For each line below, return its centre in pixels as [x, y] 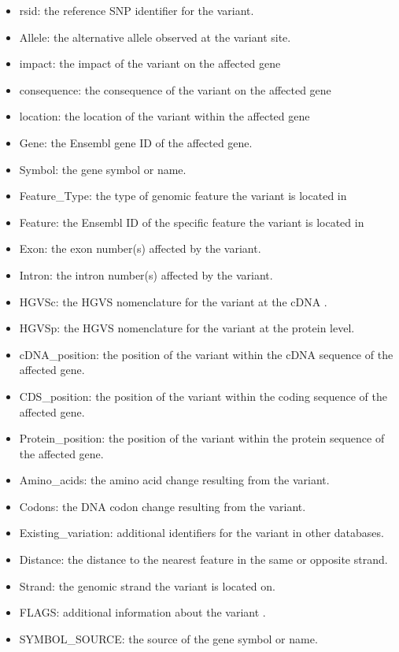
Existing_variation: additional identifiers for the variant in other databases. [201, 533]
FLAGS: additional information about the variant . [142, 612]
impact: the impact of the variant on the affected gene [150, 63]
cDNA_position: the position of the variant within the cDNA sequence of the [206, 354]
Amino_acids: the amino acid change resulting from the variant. [174, 480]
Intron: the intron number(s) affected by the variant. [146, 274]
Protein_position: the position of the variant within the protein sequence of [202, 438]
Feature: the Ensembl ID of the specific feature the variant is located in [192, 222]
